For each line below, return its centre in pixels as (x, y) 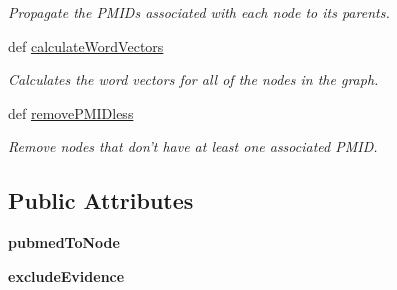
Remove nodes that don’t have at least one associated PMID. (193, 146)
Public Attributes (101, 200)
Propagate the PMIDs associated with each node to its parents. (199, 12)
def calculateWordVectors (86, 45)
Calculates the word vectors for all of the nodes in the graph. (193, 79)
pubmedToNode (64, 242)
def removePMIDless (71, 112)
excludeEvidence (66, 275)
